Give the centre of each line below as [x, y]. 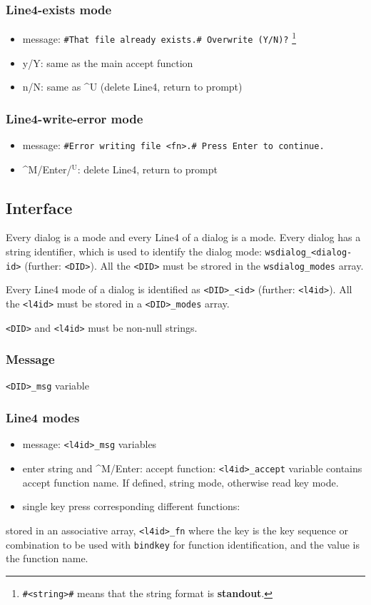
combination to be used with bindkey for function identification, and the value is [183, 544]
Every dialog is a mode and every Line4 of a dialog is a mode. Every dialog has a [183, 237]
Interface [39, 207]
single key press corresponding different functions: [131, 506]
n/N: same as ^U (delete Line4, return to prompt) [132, 87]
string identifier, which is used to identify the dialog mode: [134, 251]
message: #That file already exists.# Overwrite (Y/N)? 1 [159, 37]
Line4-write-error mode [75, 118]
